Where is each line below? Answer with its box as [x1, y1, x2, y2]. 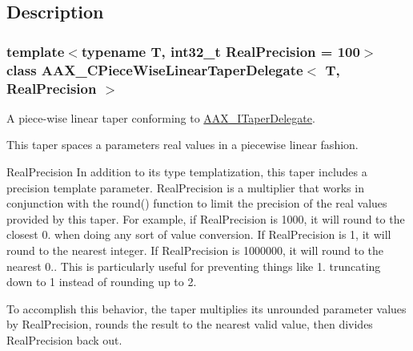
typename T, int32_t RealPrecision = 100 [81, 41, 360, 61]
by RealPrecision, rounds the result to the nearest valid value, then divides [6, 316, 373, 333]
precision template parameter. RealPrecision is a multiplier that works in [6, 179, 364, 196]
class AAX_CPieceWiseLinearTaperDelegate [6, 59, 303, 79]
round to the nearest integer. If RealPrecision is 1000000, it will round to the [6, 242, 383, 258]
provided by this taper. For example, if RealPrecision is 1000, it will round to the [6, 210, 405, 227]
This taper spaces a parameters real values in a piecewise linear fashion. [6, 136, 359, 153]
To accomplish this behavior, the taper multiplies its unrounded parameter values [6, 300, 407, 317]
